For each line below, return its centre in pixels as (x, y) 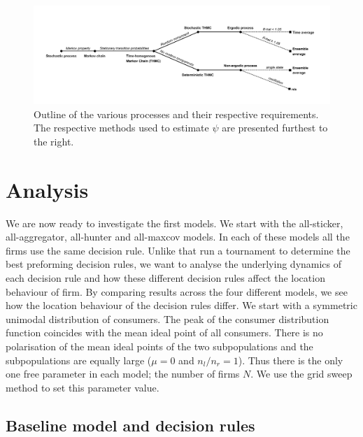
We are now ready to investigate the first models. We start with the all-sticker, (175, 223)
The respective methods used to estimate (121, 128)
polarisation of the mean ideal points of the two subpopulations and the (159, 346)
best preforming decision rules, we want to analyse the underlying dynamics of (174, 264)
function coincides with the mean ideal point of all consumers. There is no (164, 332)
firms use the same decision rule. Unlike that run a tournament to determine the (178, 250)
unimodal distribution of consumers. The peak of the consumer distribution (168, 318)
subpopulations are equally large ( (79, 360)
